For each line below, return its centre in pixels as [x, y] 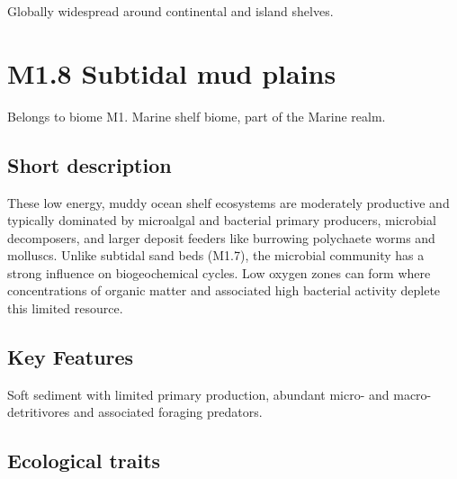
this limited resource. [65, 308]
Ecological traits [84, 461]
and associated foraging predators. [168, 412]
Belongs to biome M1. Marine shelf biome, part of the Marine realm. [197, 116]
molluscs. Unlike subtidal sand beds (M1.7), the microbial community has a [216, 255]
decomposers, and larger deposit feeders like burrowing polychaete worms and [221, 237]
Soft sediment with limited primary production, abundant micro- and [198, 394]
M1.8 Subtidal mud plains [172, 72]
